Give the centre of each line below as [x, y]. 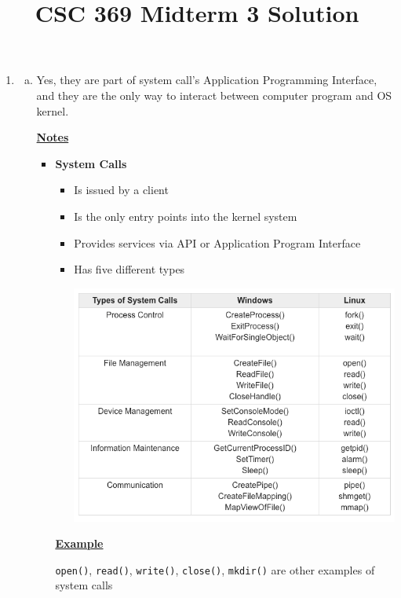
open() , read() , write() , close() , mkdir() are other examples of [215, 569]
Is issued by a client [121, 190]
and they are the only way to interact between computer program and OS [214, 95]
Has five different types [129, 269]
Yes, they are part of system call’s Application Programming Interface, [207, 80]
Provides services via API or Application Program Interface [217, 242]
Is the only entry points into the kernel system [186, 216]
